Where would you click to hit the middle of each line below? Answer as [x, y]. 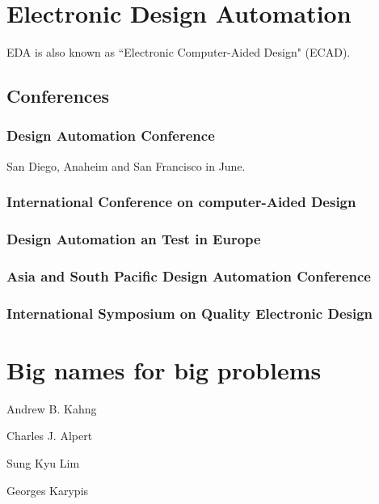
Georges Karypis [48, 490]
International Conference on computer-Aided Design [181, 202]
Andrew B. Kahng [52, 408]
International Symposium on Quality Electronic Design [190, 313]
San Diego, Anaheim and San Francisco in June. [126, 165]
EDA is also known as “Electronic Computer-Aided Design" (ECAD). [179, 52]
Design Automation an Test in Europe [134, 239]
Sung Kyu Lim [43, 463]
